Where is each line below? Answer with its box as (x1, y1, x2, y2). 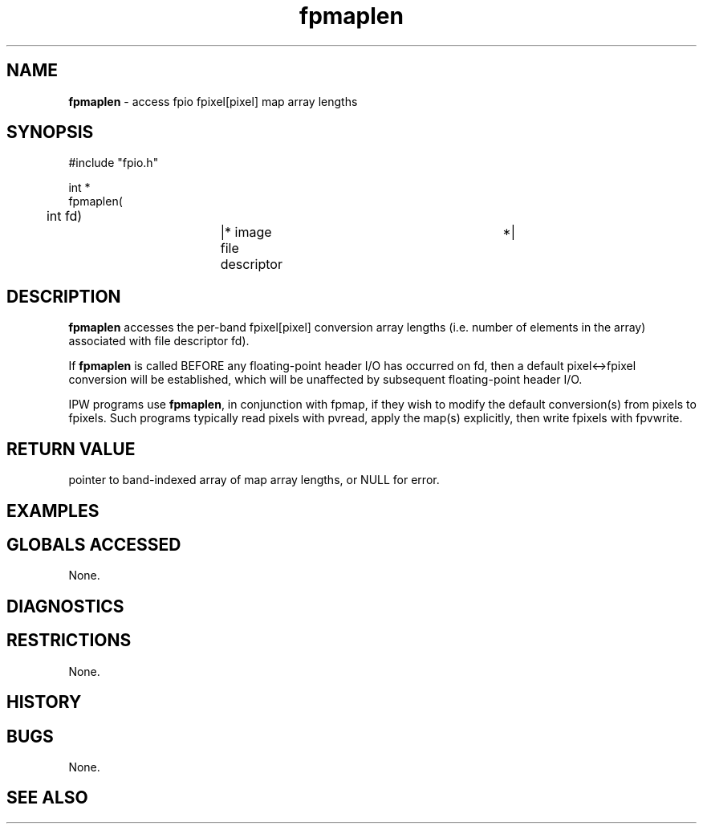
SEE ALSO (6, 787, 88, 808)
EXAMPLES (6, 500, 100, 521)
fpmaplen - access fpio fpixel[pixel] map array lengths (68, 94, 358, 108)
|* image (220, 224, 272, 241)
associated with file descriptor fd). (68, 334, 250, 348)
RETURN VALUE (6, 438, 136, 459)
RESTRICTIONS (6, 630, 132, 651)
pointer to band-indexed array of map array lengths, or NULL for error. (68, 473, 440, 487)
